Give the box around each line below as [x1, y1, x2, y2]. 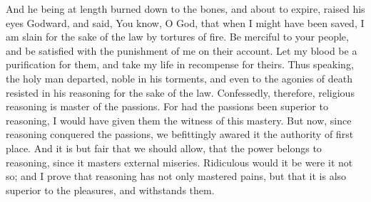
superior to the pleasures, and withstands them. [6, 182, 215, 197]
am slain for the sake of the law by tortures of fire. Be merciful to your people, [6, 29, 349, 44]
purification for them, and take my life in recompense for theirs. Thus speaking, [6, 57, 354, 72]
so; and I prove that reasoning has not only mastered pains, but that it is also [6, 169, 347, 184]
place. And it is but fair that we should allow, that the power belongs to [6, 140, 322, 155]
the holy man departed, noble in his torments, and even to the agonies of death [6, 70, 353, 85]
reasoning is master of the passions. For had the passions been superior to [6, 99, 328, 114]
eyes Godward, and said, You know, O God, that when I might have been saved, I [6, 15, 365, 30]
